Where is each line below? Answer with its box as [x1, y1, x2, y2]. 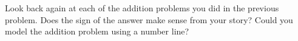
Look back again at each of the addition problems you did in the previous [5, 2, 279, 14]
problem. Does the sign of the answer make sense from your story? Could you [5, 13, 293, 26]
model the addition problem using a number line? [5, 25, 189, 37]
